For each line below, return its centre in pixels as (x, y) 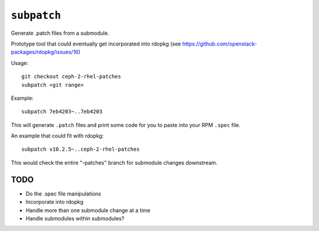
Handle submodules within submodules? (75, 218)
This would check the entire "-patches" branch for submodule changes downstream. (114, 162)
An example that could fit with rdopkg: (57, 136)
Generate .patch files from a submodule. (60, 33)
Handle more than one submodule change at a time (88, 210)
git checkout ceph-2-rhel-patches (71, 77)
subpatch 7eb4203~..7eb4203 (62, 112)
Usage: (20, 63)
